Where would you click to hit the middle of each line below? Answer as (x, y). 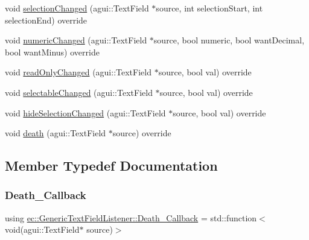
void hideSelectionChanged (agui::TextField (85, 112)
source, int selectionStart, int (209, 8)
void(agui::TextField (42, 229)
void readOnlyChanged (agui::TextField (78, 72)
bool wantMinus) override (52, 52)
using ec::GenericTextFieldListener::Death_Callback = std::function (131, 217)
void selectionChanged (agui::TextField (77, 8)
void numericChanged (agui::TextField (76, 40)
